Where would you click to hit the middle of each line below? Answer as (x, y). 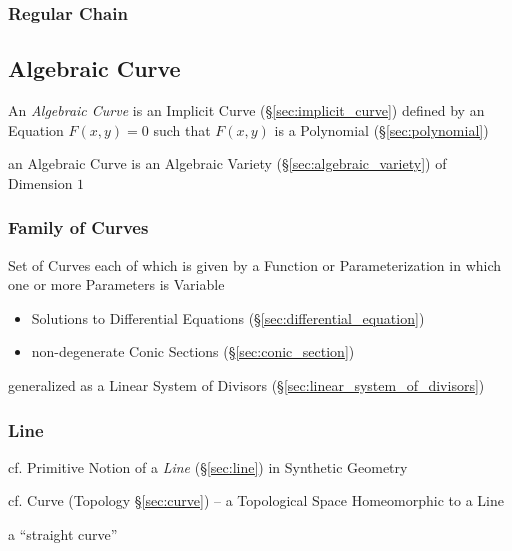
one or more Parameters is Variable (116, 284)
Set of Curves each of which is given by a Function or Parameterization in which (255, 264)
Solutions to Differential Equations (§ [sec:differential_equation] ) (228, 317)
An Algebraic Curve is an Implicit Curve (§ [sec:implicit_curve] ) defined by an (246, 110)
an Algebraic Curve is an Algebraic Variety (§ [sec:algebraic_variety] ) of (227, 163)
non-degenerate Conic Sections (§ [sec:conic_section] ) (193, 351)
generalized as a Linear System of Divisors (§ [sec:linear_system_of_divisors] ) (246, 385)
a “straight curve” (63, 534)
